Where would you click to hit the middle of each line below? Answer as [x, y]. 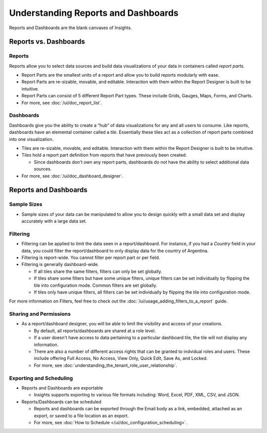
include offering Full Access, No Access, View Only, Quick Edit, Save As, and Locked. [121, 358]
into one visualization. [31, 139]
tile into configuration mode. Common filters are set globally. [96, 285]
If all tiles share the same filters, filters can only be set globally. [98, 271]
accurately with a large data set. [54, 221]
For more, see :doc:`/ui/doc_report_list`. [62, 103]
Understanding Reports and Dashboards [94, 13]
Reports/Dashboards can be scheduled [61, 402]
